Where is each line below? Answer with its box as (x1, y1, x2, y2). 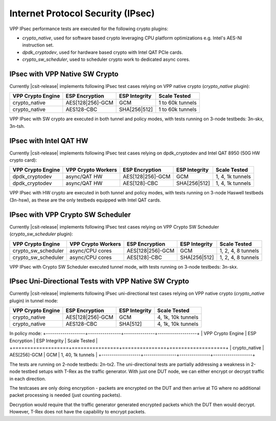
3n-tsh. (9, 123, 25, 129)
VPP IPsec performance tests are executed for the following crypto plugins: (9, 26, 169, 32)
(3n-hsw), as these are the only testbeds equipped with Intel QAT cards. (9, 197, 161, 203)
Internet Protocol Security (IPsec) (9, 8, 155, 19)
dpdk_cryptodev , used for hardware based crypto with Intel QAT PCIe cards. (22, 49, 183, 55)
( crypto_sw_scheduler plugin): (9, 231, 74, 237)
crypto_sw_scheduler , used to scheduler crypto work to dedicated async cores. (22, 56, 190, 62)
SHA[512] (119, 320, 142, 327)
